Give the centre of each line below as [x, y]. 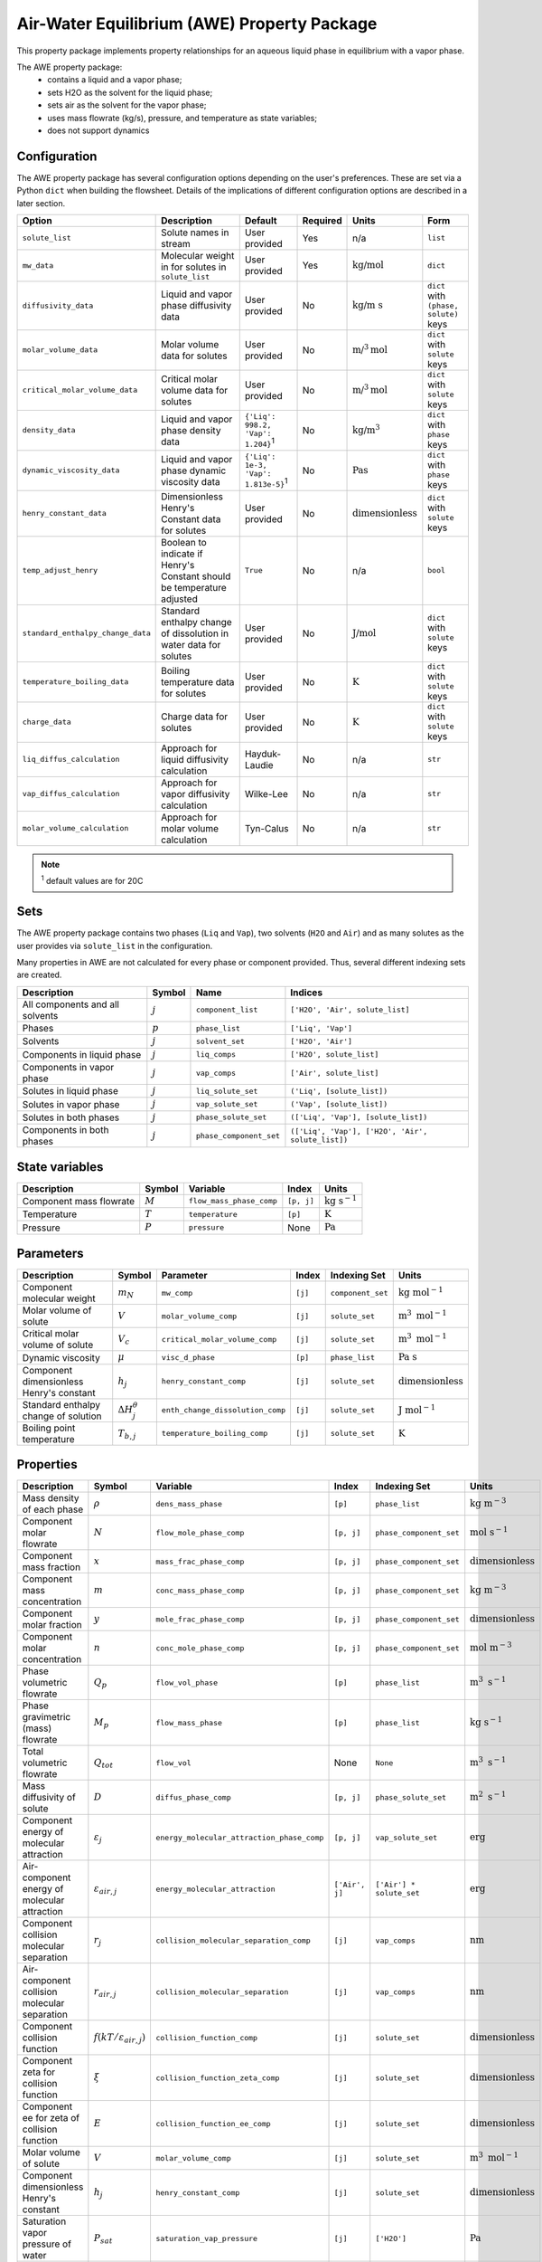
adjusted [179, 599]
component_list [227, 1010]
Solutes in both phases [71, 1117]
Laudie [259, 765]
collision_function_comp [206, 2037]
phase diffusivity [196, 306]
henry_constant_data [65, 513]
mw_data [38, 266]
